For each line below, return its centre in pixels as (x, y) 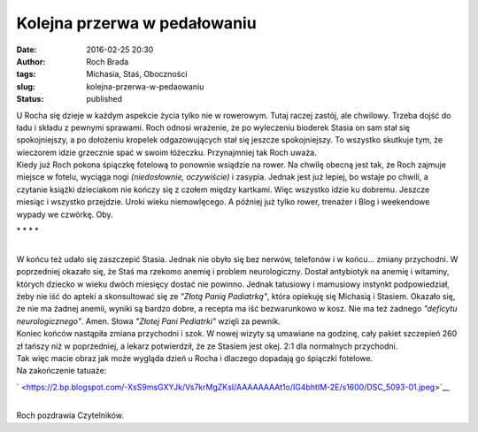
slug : (26, 86)
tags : (26, 74)
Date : (27, 50)
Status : (30, 99)
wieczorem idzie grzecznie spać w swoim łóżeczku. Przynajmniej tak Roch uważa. (167, 152)
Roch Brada (108, 61)
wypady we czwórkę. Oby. (65, 214)
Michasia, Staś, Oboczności (137, 74)
